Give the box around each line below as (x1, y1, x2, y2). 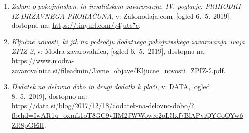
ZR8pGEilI (11, 119, 44, 130)
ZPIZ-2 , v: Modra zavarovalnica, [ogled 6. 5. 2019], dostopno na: (11, 46, 206, 56)
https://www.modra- (11, 55, 74, 65)
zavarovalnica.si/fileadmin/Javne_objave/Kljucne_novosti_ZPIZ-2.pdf (11, 65, 224, 75)
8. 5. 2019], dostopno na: (11, 91, 87, 101)
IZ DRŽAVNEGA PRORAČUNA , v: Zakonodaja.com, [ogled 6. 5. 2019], (11, 10, 231, 20)
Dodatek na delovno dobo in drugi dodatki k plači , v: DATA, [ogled (11, 81, 210, 92)
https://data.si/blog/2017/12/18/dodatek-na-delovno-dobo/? (11, 100, 194, 111)
